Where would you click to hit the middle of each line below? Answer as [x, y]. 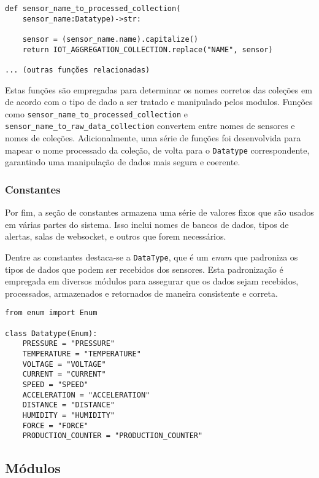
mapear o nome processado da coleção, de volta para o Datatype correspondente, [157, 150]
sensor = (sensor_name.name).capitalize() [110, 39]
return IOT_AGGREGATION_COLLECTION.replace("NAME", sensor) [148, 49]
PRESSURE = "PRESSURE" [68, 344]
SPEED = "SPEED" [56, 384]
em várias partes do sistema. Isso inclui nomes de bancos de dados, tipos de [147, 224]
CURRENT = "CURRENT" [64, 374]
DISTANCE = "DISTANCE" [68, 405]
